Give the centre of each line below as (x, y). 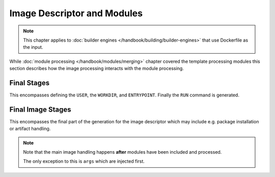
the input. (33, 47)
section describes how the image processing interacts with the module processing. (97, 68)
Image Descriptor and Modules (76, 13)
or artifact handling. (30, 129)
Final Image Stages (40, 109)
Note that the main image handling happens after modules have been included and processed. (122, 152)
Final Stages (30, 83)
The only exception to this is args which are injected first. (84, 161)
